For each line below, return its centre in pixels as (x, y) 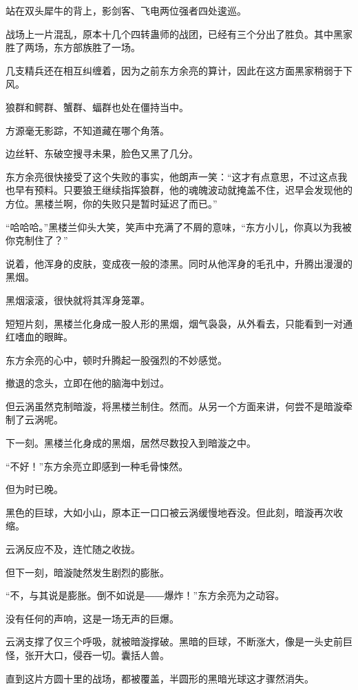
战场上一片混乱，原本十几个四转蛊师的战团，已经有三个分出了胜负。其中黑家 (179, 33)
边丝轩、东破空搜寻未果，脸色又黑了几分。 (102, 153)
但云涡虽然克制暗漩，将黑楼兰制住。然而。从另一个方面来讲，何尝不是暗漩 (174, 406)
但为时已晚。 (34, 489)
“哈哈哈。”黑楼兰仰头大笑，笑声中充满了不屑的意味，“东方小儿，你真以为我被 (179, 226)
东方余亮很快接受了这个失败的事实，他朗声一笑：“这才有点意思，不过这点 (172, 176)
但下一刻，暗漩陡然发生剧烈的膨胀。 (87, 572)
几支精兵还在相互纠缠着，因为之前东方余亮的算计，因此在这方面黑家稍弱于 (174, 70)
